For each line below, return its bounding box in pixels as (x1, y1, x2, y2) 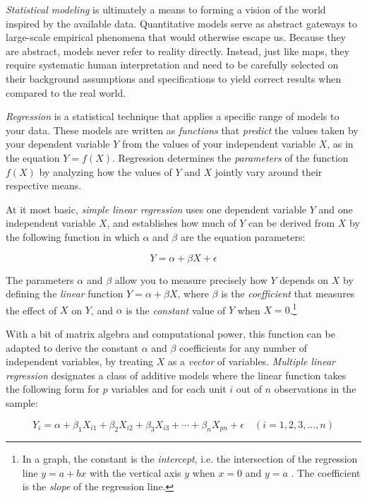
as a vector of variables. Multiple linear (167, 354, 336, 369)
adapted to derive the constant (6, 340, 138, 355)
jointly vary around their (215, 164, 323, 179)
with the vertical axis (90, 465, 181, 480)
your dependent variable (6, 136, 110, 151)
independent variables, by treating (6, 354, 154, 369)
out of (236, 381, 262, 396)
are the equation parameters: (180, 229, 306, 244)
